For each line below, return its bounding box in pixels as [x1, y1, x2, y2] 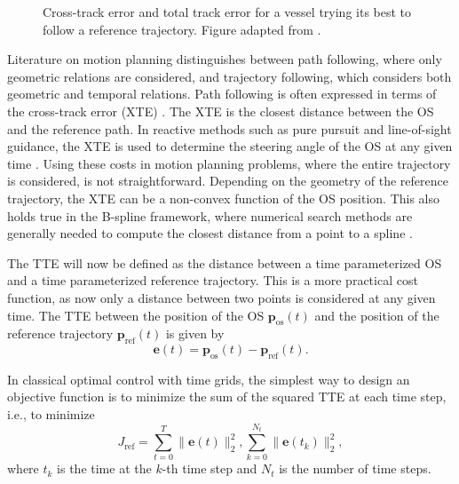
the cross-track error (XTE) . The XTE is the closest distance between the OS [7, 101, 434, 120]
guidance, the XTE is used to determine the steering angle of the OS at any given [7, 137, 453, 155]
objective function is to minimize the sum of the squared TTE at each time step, [7, 387, 447, 406]
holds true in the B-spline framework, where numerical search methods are [7, 206, 413, 225]
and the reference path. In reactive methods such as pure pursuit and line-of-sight [7, 119, 452, 138]
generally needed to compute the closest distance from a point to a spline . [7, 224, 413, 242]
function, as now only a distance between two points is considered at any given [7, 288, 436, 306]
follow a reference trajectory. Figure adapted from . [43, 20, 321, 38]
